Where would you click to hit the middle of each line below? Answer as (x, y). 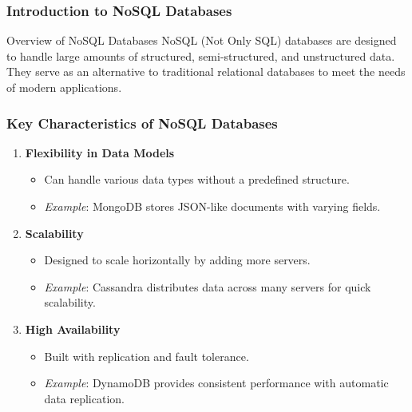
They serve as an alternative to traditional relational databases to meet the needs (206, 71)
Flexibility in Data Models (100, 152)
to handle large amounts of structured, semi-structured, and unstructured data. (201, 55)
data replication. (84, 398)
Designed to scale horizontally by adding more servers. (177, 260)
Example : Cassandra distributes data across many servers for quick (208, 286)
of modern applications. (64, 87)
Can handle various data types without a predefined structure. (197, 179)
